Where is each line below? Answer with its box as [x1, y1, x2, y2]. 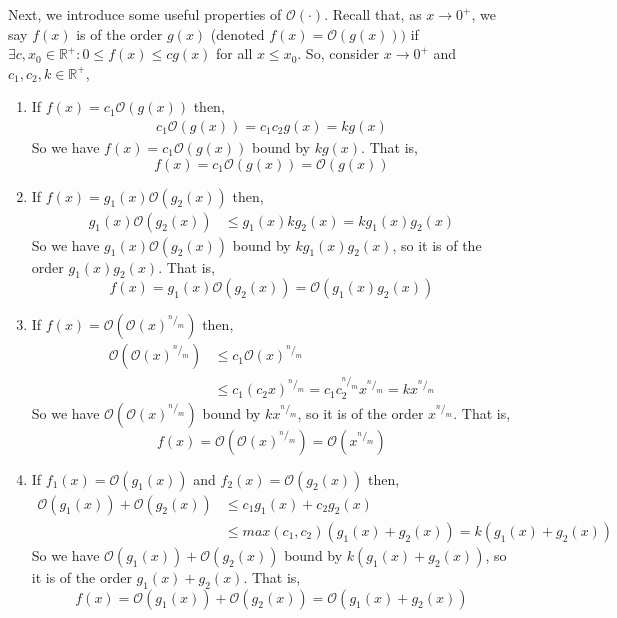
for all [216, 43, 253, 64]
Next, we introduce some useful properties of [8, 4, 282, 24]
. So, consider [297, 43, 380, 64]
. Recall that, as [324, 4, 422, 24]
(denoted [210, 23, 265, 44]
